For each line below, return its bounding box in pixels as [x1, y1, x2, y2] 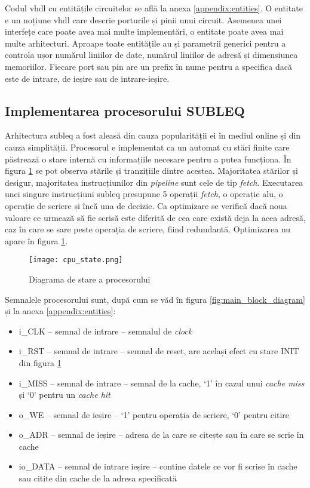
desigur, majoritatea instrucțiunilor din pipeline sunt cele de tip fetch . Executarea [5, 176, 303, 188]
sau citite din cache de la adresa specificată [19, 472, 177, 484]
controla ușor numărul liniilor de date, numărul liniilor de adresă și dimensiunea [5, 48, 298, 61]
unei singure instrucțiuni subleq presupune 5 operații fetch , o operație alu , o [5, 188, 283, 200]
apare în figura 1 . [5, 234, 68, 247]
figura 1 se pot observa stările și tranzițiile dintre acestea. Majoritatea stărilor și [5, 164, 298, 177]
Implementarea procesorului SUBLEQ [5, 101, 245, 119]
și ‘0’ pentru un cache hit [19, 388, 111, 401]
